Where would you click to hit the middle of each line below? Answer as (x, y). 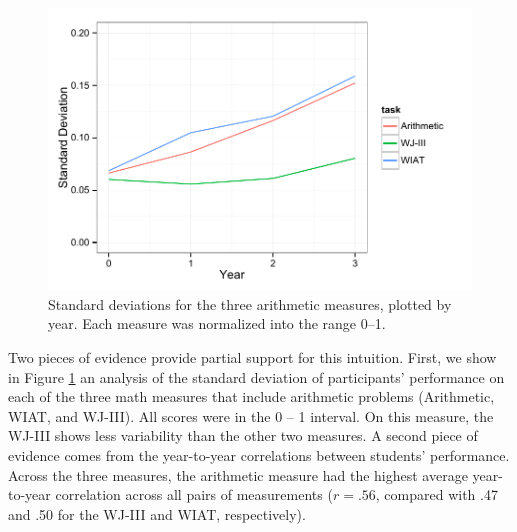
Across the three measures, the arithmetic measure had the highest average (238, 474)
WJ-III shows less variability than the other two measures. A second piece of (243, 435)
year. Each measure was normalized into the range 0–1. (217, 323)
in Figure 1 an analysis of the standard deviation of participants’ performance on (256, 376)
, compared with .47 (436, 494)
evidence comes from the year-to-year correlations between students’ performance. (259, 454)
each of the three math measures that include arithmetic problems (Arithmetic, (251, 396)
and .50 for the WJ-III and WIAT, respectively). (157, 513)
